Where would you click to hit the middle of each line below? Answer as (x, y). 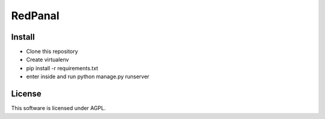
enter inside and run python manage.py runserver (88, 77)
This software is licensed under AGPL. (58, 108)
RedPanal (35, 16)
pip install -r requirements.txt (62, 68)
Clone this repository (52, 52)
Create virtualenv (48, 59)
